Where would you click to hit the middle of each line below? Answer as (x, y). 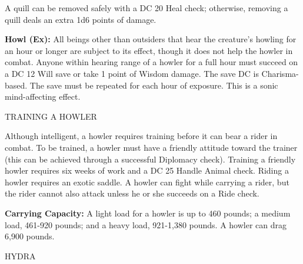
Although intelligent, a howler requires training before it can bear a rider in (141, 136)
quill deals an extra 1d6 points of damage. (81, 19)
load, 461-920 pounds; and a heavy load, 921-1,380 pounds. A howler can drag (146, 224)
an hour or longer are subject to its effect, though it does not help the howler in (149, 50)
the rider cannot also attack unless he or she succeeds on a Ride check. (132, 193)
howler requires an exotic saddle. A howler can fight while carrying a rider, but (147, 182)
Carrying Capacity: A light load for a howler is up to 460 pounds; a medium (148, 213)
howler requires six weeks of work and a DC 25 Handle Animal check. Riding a (147, 170)
